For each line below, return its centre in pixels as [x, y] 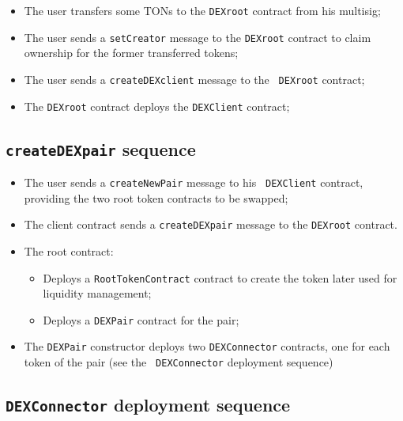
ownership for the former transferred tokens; [131, 53]
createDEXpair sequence [101, 148]
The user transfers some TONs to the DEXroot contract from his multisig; [202, 10]
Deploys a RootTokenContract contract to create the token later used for [220, 277]
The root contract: [69, 250]
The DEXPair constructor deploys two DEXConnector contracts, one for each [207, 346]
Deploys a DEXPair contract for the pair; [141, 319]
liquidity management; [97, 293]
